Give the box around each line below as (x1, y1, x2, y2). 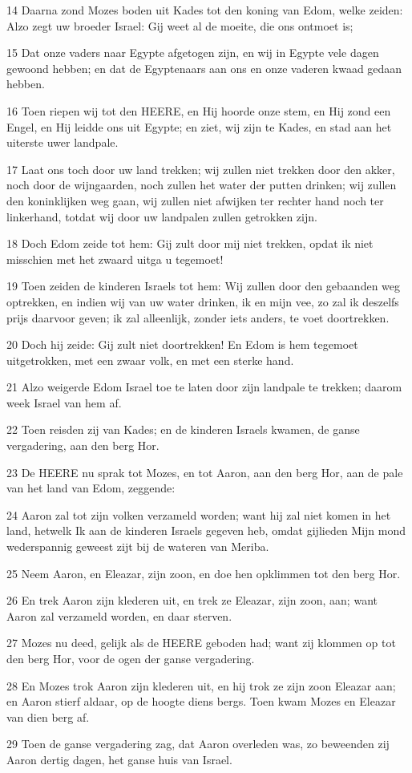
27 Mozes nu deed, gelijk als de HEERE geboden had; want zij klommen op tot (6, 634, 396, 651)
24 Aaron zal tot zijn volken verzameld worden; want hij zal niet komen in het (6, 506, 391, 523)
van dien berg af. (6, 708, 90, 725)
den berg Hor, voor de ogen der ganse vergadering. (6, 650, 255, 666)
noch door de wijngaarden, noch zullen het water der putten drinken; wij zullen (6, 176, 397, 193)
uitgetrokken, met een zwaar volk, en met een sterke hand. (6, 351, 294, 368)
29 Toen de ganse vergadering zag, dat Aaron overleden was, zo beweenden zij (6, 735, 390, 752)
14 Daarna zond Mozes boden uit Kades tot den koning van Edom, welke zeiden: (6, 2, 403, 18)
